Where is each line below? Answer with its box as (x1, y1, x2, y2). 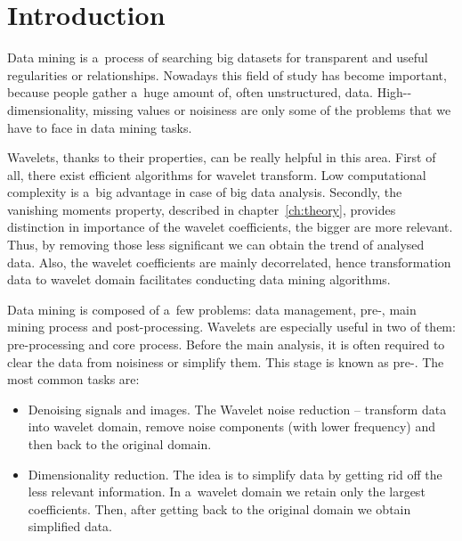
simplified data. (28, 517, 113, 536)
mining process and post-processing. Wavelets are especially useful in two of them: (7, 317, 456, 336)
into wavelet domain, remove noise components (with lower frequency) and (28, 417, 435, 436)
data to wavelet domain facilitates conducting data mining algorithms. (7, 270, 391, 289)
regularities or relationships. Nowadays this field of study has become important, (7, 65, 447, 84)
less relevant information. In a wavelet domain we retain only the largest (28, 482, 426, 501)
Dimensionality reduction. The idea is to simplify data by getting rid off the (28, 464, 442, 483)
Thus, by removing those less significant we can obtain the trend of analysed (7, 235, 425, 254)
